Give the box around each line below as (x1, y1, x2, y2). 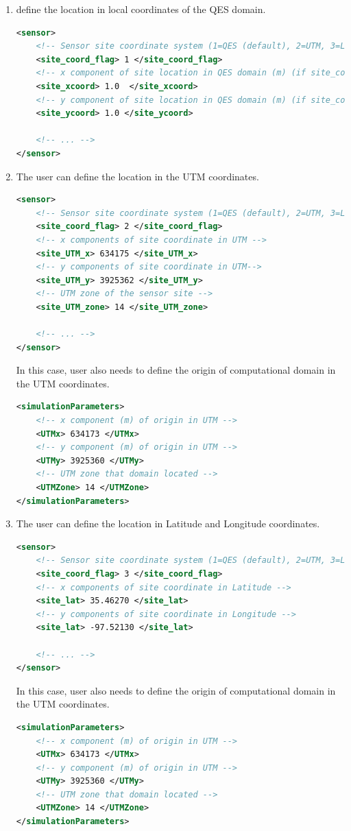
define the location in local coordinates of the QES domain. (16, 2, 266, 16)
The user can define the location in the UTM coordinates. (16, 169, 259, 183)
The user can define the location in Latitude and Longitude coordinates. (16, 516, 320, 531)
